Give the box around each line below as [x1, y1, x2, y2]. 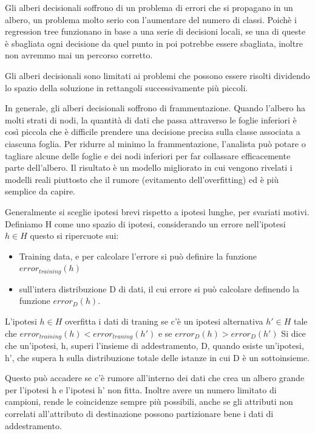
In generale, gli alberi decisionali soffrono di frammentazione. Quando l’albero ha [5, 102, 306, 114]
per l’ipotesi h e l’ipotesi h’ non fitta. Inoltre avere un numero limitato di [5, 383, 277, 396]
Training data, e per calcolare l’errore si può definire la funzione [19, 249, 257, 262]
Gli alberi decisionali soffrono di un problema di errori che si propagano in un [5, 1, 293, 13]
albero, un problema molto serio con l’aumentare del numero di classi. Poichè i [5, 13, 297, 26]
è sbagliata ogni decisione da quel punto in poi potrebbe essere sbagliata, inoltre [5, 36, 303, 49]
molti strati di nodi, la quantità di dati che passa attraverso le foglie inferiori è [5, 113, 297, 126]
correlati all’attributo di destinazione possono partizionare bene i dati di [5, 407, 274, 419]
